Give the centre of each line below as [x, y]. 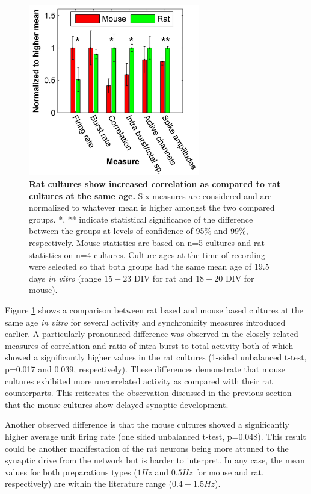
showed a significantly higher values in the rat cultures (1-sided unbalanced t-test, [156, 357]
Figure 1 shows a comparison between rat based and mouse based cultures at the [154, 310]
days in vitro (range [65, 278]
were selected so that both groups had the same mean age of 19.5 [149, 266]
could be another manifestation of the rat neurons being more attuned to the [147, 448]
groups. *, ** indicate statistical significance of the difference [141, 219]
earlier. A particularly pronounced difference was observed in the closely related [152, 334]
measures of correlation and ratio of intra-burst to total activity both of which [149, 345]
